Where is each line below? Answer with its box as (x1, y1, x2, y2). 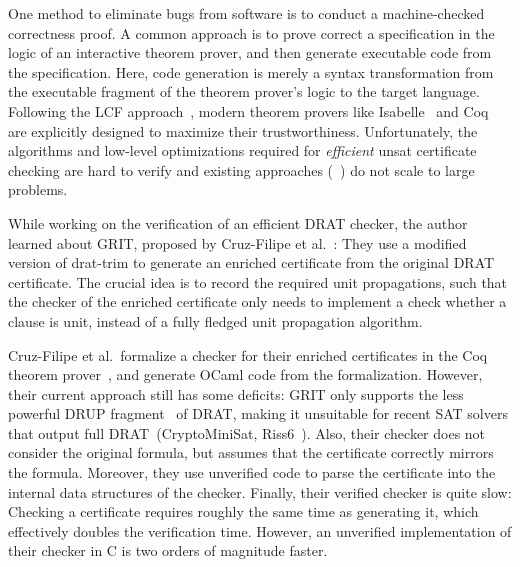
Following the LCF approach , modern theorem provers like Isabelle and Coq (8, 100, 489, 121)
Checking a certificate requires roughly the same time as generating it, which (8, 501, 479, 522)
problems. (8, 179, 68, 200)
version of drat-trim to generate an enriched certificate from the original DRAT (8, 252, 495, 273)
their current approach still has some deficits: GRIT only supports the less (8, 383, 464, 404)
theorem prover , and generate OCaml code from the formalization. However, (8, 364, 483, 385)
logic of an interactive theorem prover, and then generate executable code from (8, 42, 492, 63)
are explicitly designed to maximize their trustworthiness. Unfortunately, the (8, 120, 478, 141)
